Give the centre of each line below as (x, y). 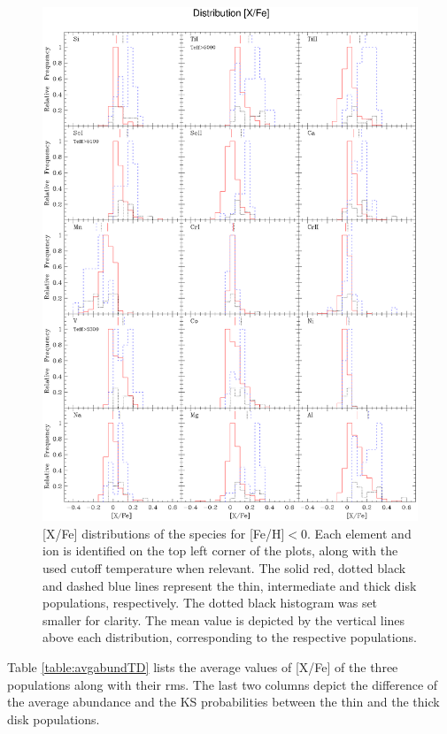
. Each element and (359, 533)
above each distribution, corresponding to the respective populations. (230, 637)
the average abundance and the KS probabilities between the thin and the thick (223, 702)
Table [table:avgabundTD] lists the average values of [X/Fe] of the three (203, 666)
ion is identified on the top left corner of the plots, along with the (220, 550)
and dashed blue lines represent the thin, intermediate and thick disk (230, 585)
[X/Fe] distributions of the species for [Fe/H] (164, 533)
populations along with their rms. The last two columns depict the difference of (223, 684)
